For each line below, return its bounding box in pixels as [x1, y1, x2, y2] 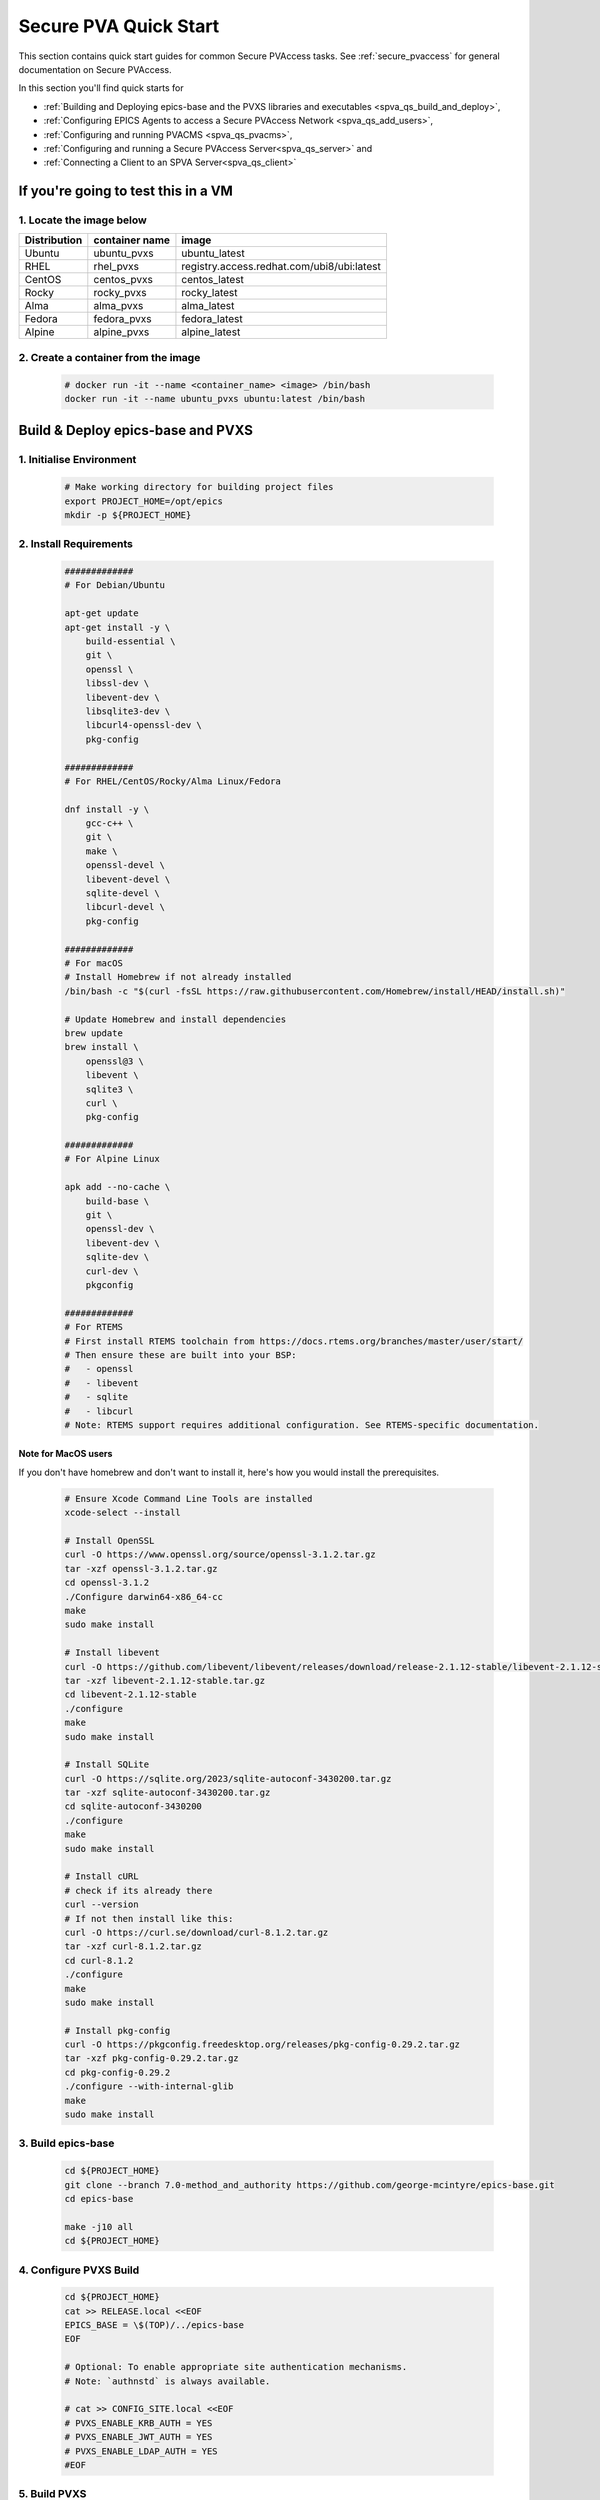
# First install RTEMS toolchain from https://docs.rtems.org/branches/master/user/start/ [64, 1335, 524, 1347]
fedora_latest [181, 312, 244, 326]
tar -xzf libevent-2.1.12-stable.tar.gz [64, 1675, 265, 1686]
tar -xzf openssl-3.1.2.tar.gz [64, 1563, 219, 1574]
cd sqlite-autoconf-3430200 [64, 1801, 202, 1812]
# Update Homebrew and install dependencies [64, 1013, 287, 1025]
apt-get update [64, 608, 139, 619]
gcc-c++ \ [85, 818, 134, 829]
